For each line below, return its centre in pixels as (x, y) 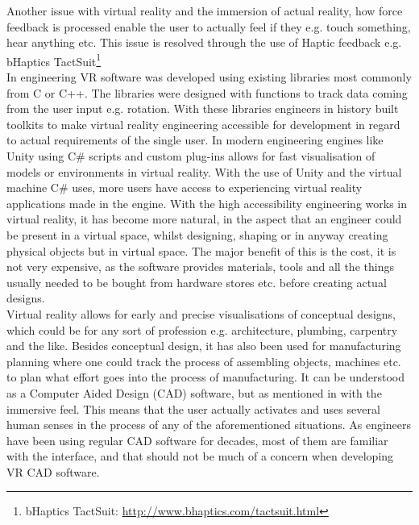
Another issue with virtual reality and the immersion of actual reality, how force (205, 10)
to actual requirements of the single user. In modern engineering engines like (195, 140)
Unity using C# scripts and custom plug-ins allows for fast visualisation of (191, 156)
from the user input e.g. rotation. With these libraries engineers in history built (203, 108)
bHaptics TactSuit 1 (54, 60)
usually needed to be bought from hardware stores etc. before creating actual (197, 282)
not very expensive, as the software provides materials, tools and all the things (200, 267)
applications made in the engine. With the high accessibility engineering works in (207, 203)
